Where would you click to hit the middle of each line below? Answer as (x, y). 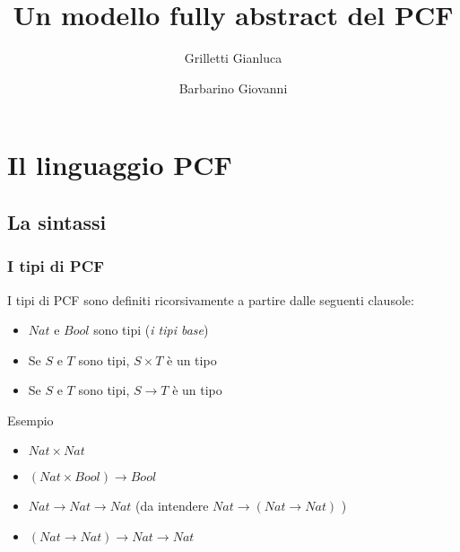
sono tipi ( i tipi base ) (151, 330)
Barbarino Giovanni (233, 88)
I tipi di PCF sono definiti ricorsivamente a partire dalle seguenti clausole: (211, 299)
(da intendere (172, 506)
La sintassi (57, 221)
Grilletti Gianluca (233, 58)
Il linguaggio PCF (120, 165)
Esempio (30, 420)
